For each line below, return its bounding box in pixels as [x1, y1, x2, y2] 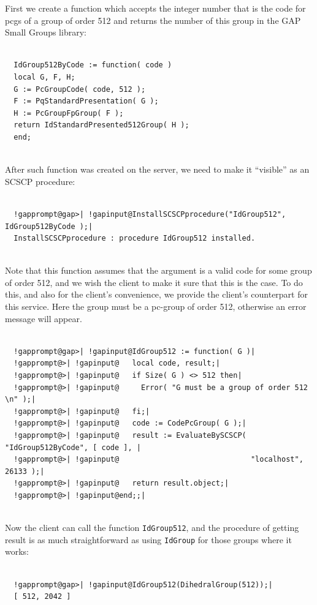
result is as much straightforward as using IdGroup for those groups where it [5, 533, 292, 546]
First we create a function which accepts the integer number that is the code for [5, 2, 306, 14]
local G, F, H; [13, 72, 75, 81]
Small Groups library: [5, 26, 86, 39]
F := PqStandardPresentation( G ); [13, 97, 159, 106]
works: [5, 545, 29, 558]
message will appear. [5, 312, 82, 325]
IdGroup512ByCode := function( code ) [13, 61, 172, 70]
